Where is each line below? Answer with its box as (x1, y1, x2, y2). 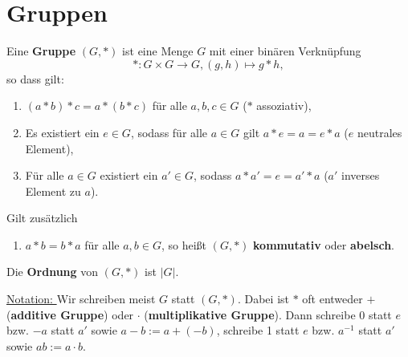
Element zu (25, 182, 81, 199)
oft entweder (302, 290, 363, 307)
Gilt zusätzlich (6, 209, 78, 226)
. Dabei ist (237, 290, 289, 307)
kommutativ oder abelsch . (253, 236, 394, 253)
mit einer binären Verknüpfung (209, 43, 361, 59)
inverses (341, 167, 380, 184)
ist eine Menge (122, 43, 194, 59)
